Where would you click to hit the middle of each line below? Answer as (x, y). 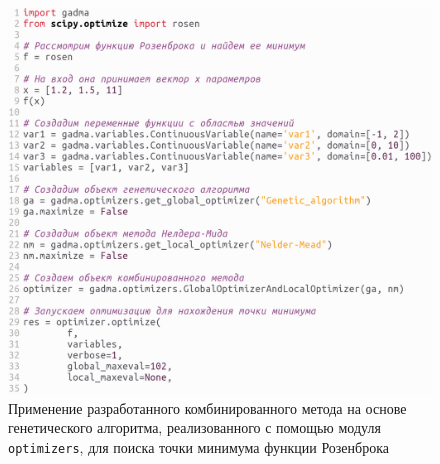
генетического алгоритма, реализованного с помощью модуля (194, 427)
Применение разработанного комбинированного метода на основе (207, 407)
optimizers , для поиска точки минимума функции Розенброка (198, 446)
